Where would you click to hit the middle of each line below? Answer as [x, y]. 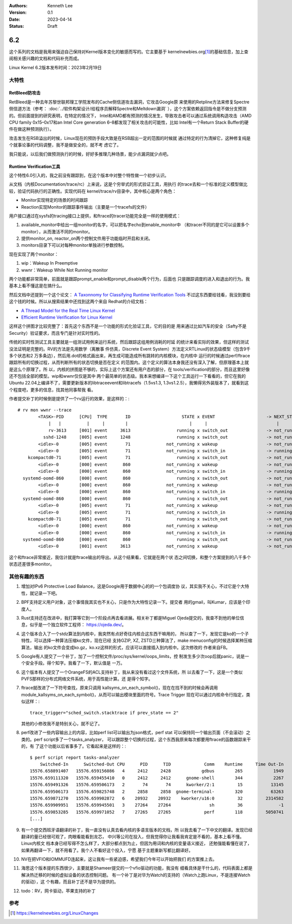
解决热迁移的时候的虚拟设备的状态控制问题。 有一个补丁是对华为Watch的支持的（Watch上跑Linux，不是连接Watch [136, 875]
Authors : [18, 6]
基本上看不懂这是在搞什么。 [37, 286]
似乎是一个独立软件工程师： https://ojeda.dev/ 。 [78, 625]
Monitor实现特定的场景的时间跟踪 [55, 200]
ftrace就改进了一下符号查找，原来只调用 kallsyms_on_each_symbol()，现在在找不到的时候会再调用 [120, 688]
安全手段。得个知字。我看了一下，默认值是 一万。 [75, 663]
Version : [18, 13]
